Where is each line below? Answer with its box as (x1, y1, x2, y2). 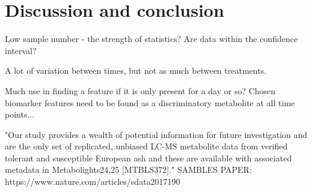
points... (5, 108, 35, 121)
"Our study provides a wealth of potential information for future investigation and (5, 128, 308, 140)
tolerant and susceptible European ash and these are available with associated (5, 151, 292, 164)
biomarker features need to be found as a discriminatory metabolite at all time (5, 96, 295, 109)
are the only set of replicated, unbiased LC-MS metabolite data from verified (5, 140, 288, 152)
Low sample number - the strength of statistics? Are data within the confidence (5, 32, 298, 45)
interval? (5, 44, 37, 56)
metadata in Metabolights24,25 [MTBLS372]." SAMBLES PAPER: (5, 163, 252, 176)
